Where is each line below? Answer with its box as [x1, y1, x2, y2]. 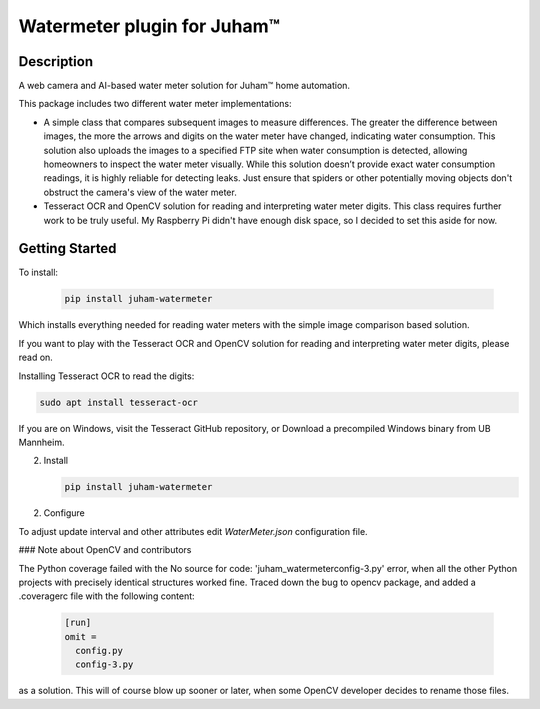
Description [18, 53, 94, 70]
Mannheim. [18, 436, 65, 448]
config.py [75, 645, 124, 657]
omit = [64, 631, 97, 642]
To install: [18, 266, 59, 279]
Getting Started [18, 240, 117, 257]
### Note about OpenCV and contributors [18, 544, 192, 556]
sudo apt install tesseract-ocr [39, 396, 199, 408]
